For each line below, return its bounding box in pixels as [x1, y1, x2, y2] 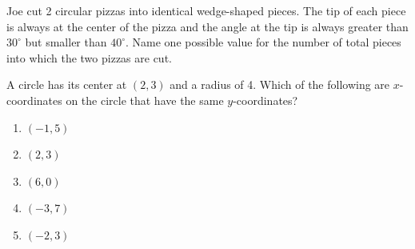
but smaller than [25, 34, 107, 50]
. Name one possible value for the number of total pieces [126, 34, 401, 50]
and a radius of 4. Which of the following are [170, 76, 390, 93]
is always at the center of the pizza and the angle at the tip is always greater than [6, 18, 409, 34]
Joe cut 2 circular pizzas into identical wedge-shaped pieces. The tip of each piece [6, 2, 406, 18]
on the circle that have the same [66, 91, 224, 108]
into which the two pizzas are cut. [6, 49, 172, 66]
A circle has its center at [6, 76, 127, 93]
